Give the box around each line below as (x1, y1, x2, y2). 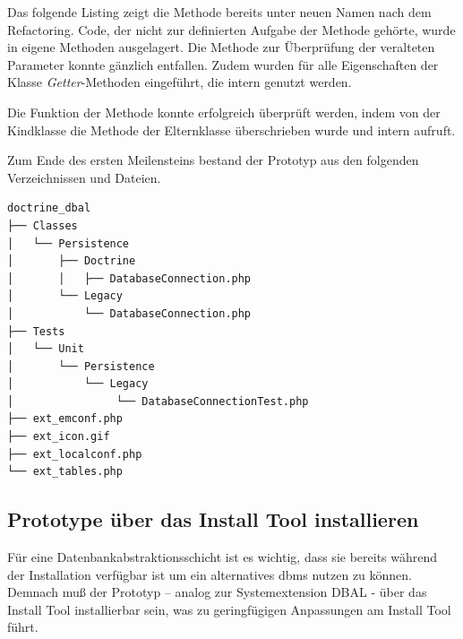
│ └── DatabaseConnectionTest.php (7, 394, 309, 408)
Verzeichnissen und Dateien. (7, 168, 161, 186)
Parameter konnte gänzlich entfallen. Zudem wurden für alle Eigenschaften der (7, 55, 439, 73)
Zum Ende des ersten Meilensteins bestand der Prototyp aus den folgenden (7, 151, 419, 169)
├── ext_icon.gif (7, 430, 110, 444)
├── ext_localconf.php (7, 447, 142, 461)
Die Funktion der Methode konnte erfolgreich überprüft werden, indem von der (7, 102, 441, 121)
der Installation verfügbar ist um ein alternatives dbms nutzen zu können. (7, 565, 413, 583)
